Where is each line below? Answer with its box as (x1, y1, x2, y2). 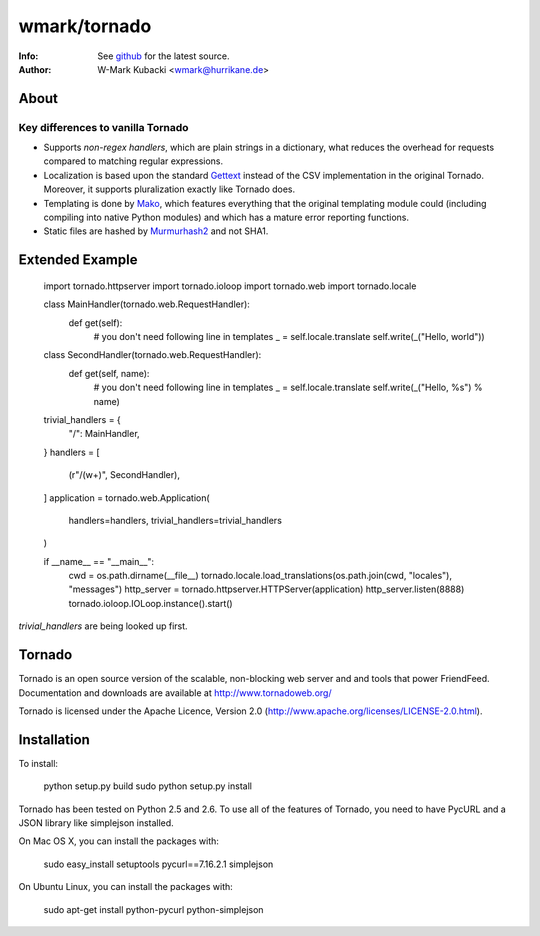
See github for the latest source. (97, 50, 230, 62)
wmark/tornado (18, 15, 152, 37)
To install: (18, 757, 59, 769)
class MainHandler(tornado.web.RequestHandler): (43, 298, 250, 310)
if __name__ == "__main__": (43, 555, 155, 567)
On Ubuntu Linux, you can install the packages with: (18, 881, 234, 893)
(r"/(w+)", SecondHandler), (68, 469, 180, 481)
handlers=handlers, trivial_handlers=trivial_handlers (68, 514, 282, 526)
